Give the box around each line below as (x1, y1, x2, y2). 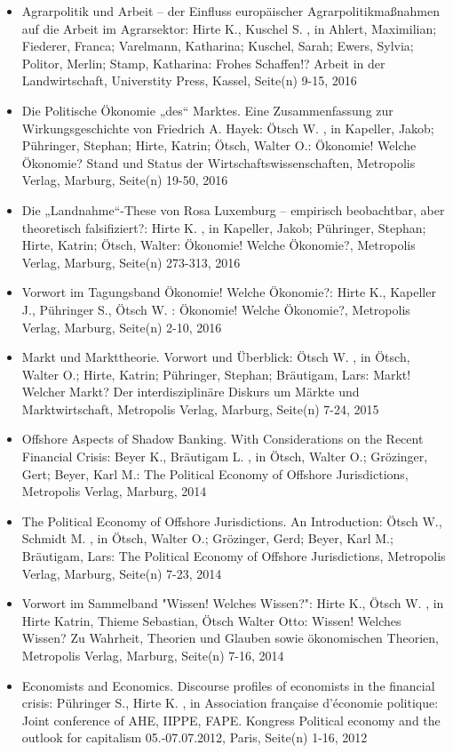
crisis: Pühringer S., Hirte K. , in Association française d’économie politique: (21, 693, 439, 712)
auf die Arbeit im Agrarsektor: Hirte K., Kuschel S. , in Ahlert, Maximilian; (21, 19, 437, 37)
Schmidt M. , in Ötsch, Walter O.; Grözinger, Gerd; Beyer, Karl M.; (21, 529, 393, 548)
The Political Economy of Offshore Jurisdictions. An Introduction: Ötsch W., (21, 511, 442, 530)
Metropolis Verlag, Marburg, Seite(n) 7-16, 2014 (21, 646, 284, 664)
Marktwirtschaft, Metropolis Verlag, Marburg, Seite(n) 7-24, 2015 (21, 399, 379, 418)
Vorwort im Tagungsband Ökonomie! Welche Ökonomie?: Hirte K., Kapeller (21, 283, 436, 301)
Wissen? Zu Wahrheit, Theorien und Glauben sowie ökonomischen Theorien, (21, 629, 439, 647)
